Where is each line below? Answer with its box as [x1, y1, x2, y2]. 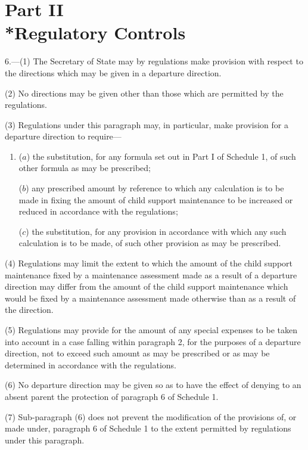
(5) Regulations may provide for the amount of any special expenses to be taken [5, 324, 297, 336]
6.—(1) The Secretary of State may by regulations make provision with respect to [5, 55, 303, 67]
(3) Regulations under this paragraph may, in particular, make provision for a [5, 118, 288, 131]
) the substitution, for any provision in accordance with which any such [26, 225, 287, 237]
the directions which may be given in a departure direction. [5, 66, 222, 79]
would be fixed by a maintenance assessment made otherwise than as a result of [5, 291, 296, 304]
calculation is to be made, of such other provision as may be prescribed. [18, 237, 281, 249]
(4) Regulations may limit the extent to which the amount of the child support [5, 257, 293, 269]
